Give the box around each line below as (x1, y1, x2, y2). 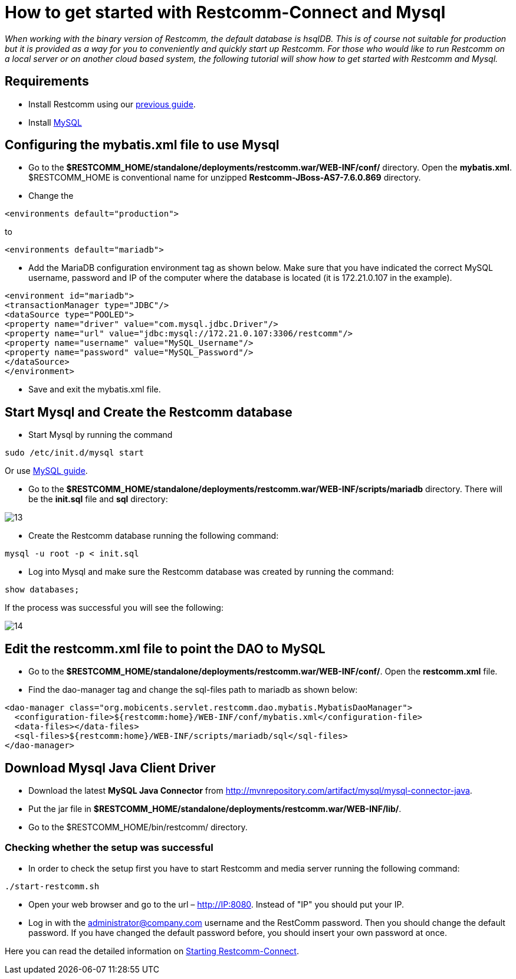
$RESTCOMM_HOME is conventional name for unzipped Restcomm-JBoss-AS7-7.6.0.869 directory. (28, 172, 421, 183)
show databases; (5, 585, 80, 595)
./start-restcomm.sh (5, 881, 100, 891)
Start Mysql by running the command (28, 430, 173, 440)
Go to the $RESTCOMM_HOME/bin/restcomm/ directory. (28, 821, 248, 832)
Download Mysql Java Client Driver (5, 760, 216, 775)
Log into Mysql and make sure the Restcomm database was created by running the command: (28, 567, 394, 577)
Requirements (5, 74, 89, 89)
